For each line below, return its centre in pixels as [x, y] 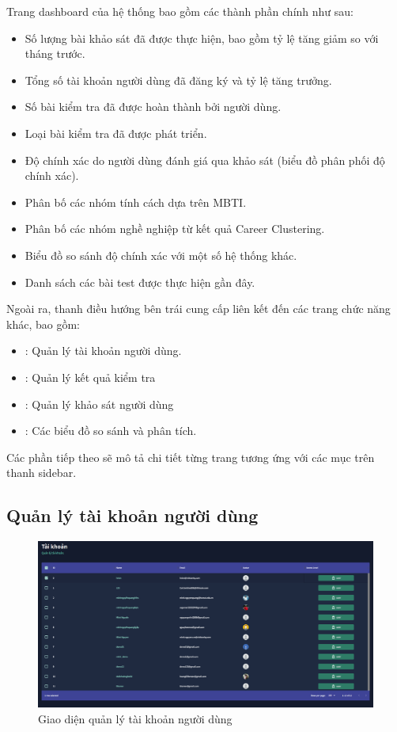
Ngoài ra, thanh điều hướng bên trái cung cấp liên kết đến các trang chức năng [198, 309]
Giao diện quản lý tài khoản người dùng [135, 718]
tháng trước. [55, 53]
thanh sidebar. [42, 473]
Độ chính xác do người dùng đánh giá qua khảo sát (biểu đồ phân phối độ [205, 160]
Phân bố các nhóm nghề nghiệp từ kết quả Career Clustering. [175, 229]
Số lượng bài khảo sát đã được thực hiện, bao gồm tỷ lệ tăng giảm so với [202, 38]
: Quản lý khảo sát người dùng [99, 404]
